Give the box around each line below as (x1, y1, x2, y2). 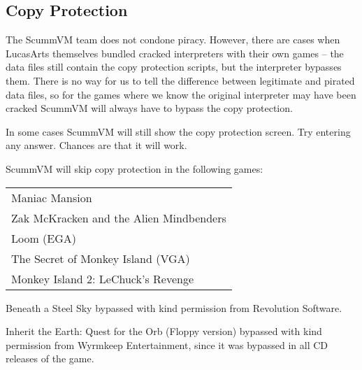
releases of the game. (6, 351, 94, 366)
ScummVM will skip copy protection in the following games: (6, 161, 263, 176)
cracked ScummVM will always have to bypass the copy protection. (6, 101, 293, 115)
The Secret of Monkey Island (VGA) (11, 250, 190, 266)
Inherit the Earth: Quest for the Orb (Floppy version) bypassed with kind (6, 324, 322, 339)
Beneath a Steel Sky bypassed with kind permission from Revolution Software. (6, 300, 342, 315)
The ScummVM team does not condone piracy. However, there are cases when (6, 32, 340, 47)
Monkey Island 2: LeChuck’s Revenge (11, 270, 194, 287)
